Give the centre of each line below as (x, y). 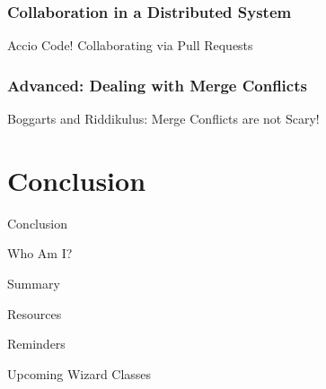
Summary (34, 283)
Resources (35, 313)
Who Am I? (40, 253)
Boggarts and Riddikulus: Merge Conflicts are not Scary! (163, 119)
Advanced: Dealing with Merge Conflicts (157, 85)
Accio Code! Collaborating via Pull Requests (130, 45)
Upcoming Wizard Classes (79, 373)
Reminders (36, 344)
